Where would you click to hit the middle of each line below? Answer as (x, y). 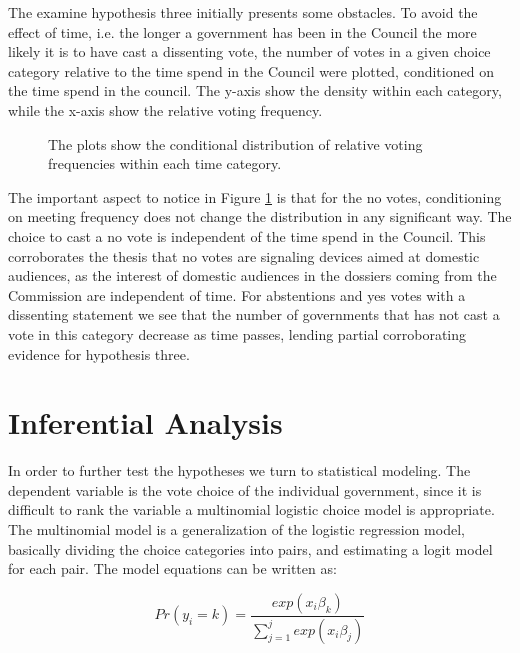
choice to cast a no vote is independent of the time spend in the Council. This (247, 235)
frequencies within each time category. (165, 163)
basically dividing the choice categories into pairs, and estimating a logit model (250, 548)
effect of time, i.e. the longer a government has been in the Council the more (242, 31)
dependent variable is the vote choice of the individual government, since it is (245, 489)
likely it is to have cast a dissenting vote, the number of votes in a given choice (249, 51)
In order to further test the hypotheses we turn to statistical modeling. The (239, 470)
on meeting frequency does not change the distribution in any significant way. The (260, 216)
